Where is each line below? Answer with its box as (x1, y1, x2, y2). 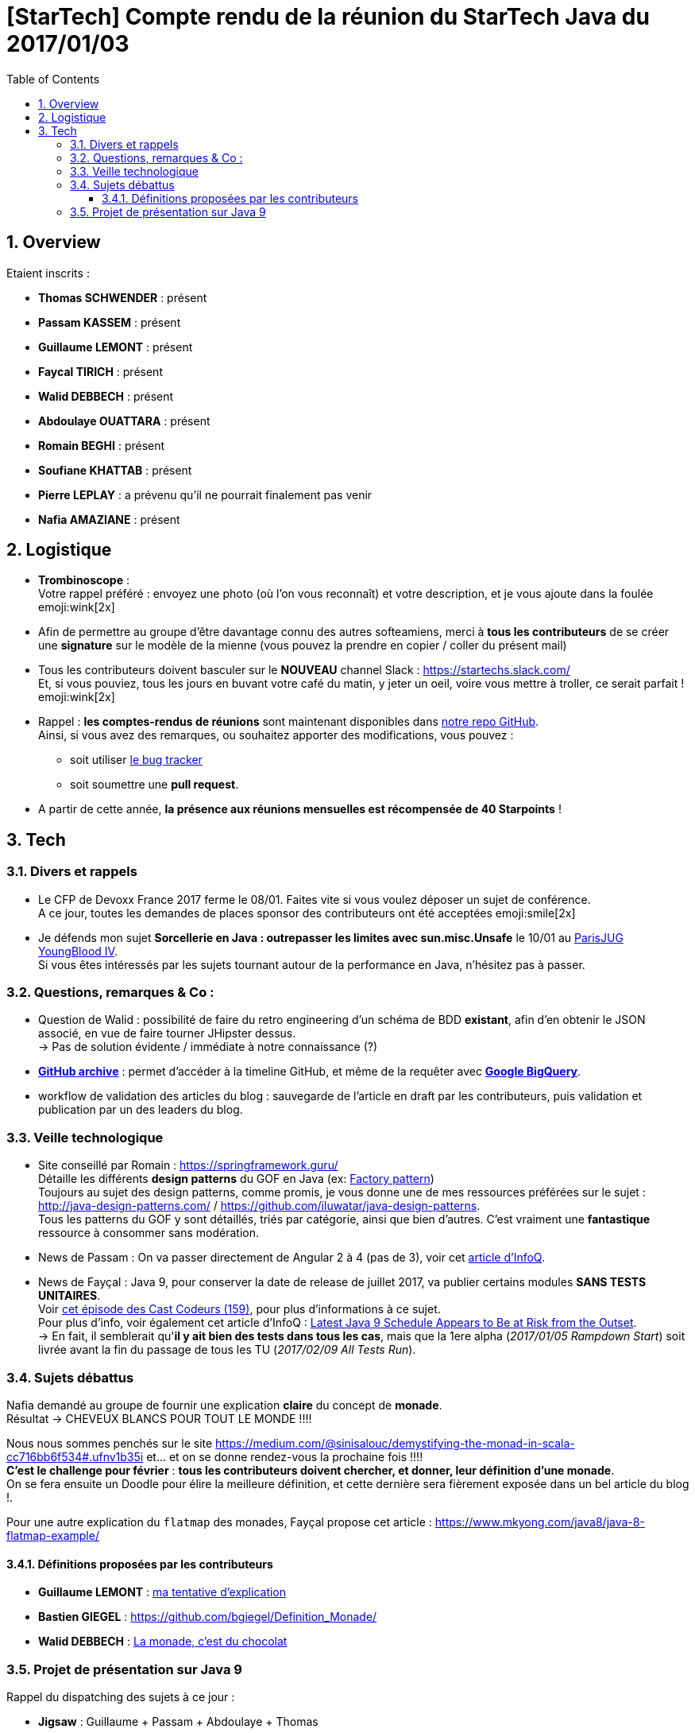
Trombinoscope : (38, 573, 130, 587)
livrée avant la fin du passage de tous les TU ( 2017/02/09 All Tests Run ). (38, 1343, 416, 1357)
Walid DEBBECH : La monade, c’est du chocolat (38, 1634, 288, 1649)
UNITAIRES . (38, 1289, 101, 1303)
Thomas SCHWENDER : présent (38, 290, 207, 304)
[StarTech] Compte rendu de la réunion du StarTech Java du (6, 3, 650, 30)
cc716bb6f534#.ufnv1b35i (6, 1449, 144, 1464)
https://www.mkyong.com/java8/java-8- (434, 1514, 645, 1529)
